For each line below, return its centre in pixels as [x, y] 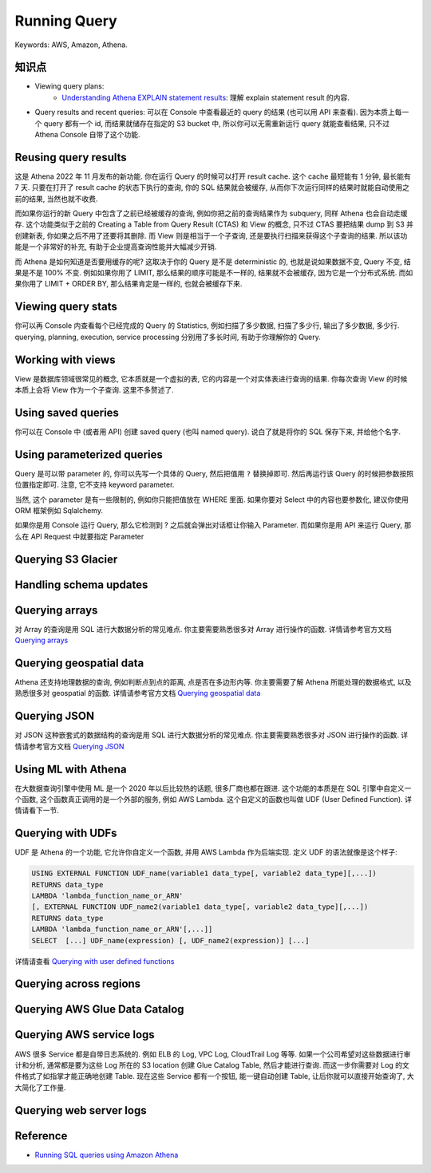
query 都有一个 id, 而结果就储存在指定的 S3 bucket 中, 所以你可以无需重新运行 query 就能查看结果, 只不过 [217, 123]
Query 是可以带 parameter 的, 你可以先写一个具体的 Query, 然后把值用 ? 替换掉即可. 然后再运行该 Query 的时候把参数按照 [214, 473]
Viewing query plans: [69, 86]
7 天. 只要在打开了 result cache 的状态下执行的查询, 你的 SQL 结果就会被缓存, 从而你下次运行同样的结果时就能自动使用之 [212, 188]
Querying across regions [78, 984]
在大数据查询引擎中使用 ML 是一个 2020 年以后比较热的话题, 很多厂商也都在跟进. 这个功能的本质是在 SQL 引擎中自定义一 [213, 788]
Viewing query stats [66, 307]
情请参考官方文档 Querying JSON [69, 746]
